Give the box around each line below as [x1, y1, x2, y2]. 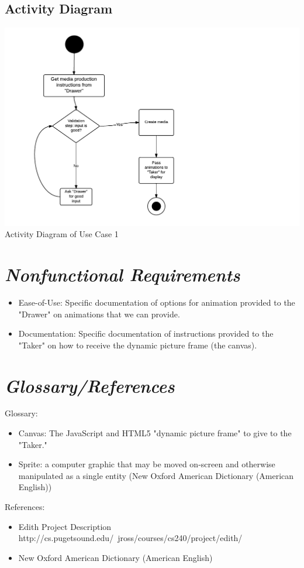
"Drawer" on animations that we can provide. [18, 307, 180, 320]
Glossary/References [5, 373, 175, 398]
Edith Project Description [18, 520, 112, 532]
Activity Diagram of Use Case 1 [5, 228, 119, 240]
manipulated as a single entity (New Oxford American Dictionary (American [18, 469, 294, 481]
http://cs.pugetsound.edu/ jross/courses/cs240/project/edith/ [18, 532, 243, 544]
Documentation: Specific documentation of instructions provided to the [18, 327, 274, 340]
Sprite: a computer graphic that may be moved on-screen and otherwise [18, 458, 275, 470]
